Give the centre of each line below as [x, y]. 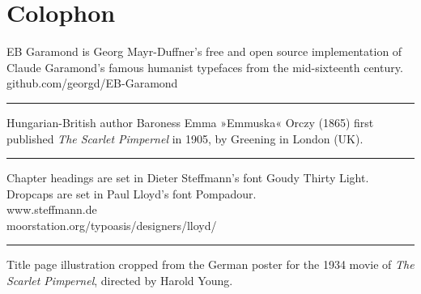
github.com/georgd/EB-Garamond [92, 83]
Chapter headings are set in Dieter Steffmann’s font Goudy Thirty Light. [188, 178]
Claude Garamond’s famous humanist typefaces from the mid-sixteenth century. [205, 67]
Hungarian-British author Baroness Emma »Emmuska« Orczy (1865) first [190, 122]
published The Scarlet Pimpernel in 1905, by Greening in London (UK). [185, 138]
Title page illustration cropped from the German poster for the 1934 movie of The [210, 264]
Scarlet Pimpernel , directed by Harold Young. [120, 281]
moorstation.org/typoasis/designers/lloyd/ [112, 225]
